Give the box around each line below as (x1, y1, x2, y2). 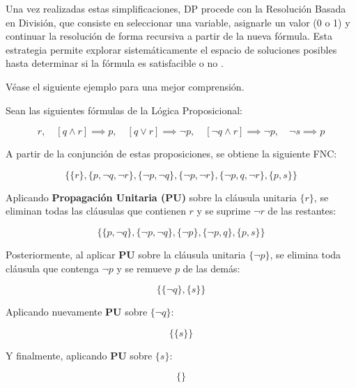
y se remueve (116, 261, 172, 275)
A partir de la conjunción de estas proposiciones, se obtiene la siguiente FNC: (6, 146, 337, 161)
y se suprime (196, 203, 251, 218)
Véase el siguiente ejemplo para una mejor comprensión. (6, 79, 245, 93)
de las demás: (183, 261, 240, 275)
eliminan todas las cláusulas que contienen (6, 203, 186, 218)
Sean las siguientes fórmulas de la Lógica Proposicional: (6, 102, 242, 117)
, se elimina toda (270, 247, 341, 261)
